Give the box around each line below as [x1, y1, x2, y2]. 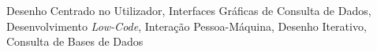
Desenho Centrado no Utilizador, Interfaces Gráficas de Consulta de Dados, [6, 2, 371, 18]
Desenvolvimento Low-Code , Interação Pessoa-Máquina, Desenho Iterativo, [6, 17, 367, 34]
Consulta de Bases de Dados [6, 33, 144, 50]
